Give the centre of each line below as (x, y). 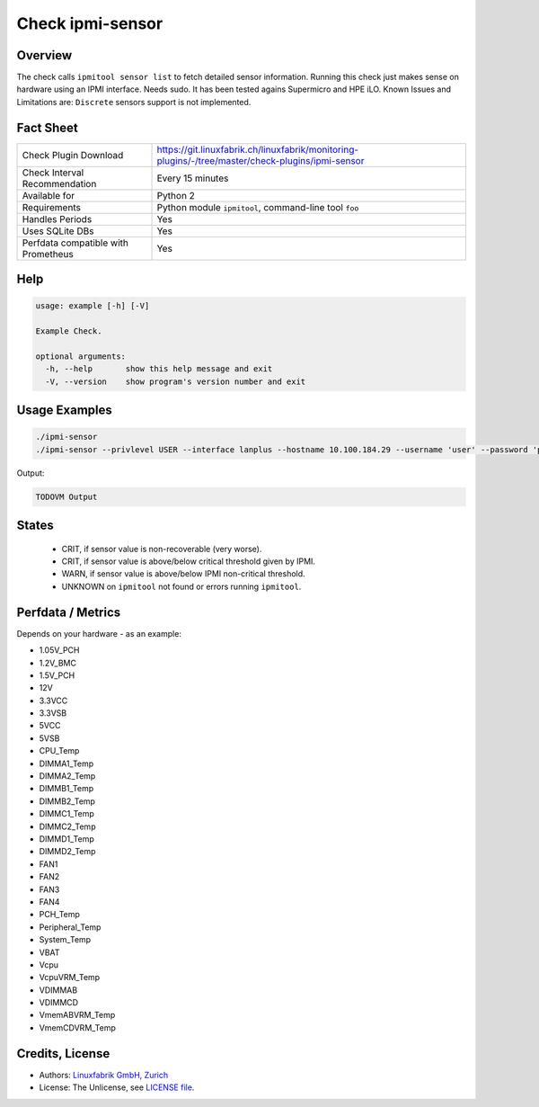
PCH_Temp (60, 915)
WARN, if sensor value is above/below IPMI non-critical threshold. (183, 574)
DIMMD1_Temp (66, 839)
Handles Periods (57, 219)
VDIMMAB (58, 990)
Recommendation (59, 183)
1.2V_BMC (57, 663)
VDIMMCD (59, 1003)
